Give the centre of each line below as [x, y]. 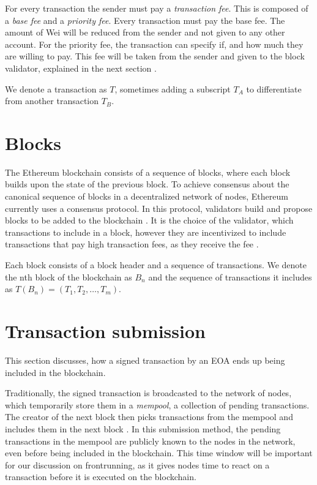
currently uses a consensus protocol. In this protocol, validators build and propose [159, 208]
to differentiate [274, 88]
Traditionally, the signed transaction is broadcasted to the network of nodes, [148, 393]
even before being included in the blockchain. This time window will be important [159, 453]
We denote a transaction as [56, 88]
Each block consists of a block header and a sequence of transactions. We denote [156, 265]
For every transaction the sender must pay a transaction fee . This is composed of [157, 8]
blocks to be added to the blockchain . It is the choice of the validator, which [149, 220]
